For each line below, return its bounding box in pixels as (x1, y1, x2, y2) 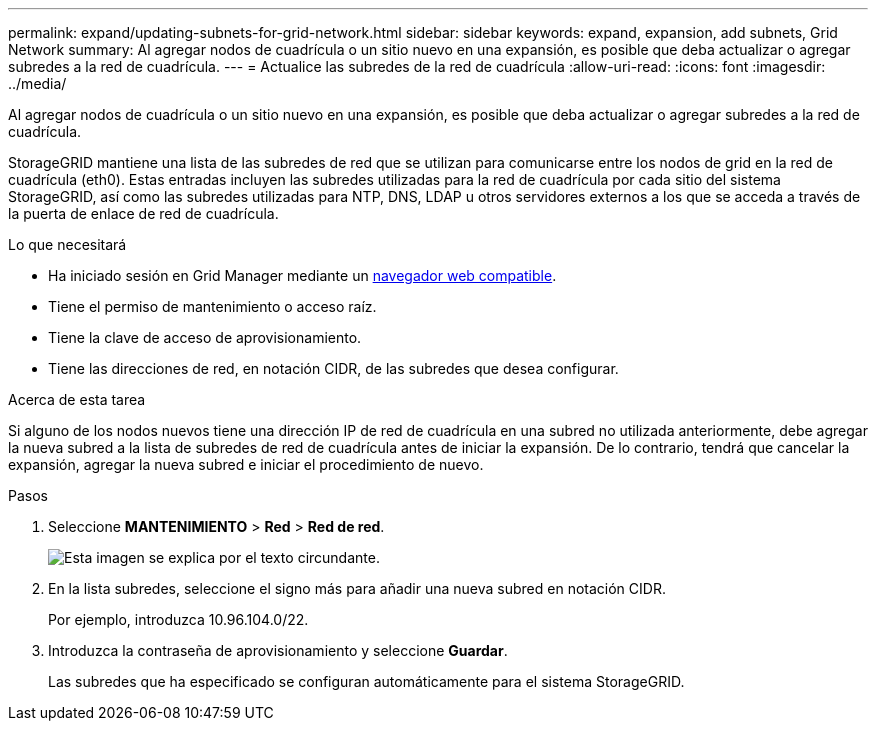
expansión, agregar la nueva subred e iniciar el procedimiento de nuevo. (8, 456, 484, 473)
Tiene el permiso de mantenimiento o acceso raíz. (48, 298, 377, 315)
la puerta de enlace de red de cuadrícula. (8, 205, 279, 222)
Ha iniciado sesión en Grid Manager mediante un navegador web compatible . (48, 267, 557, 284)
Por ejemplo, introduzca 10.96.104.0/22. (48, 611, 309, 628)
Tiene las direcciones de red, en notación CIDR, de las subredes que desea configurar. (48, 360, 619, 377)
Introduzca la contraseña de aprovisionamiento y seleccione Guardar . (48, 642, 508, 659)
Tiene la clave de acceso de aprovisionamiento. (48, 329, 362, 346)
